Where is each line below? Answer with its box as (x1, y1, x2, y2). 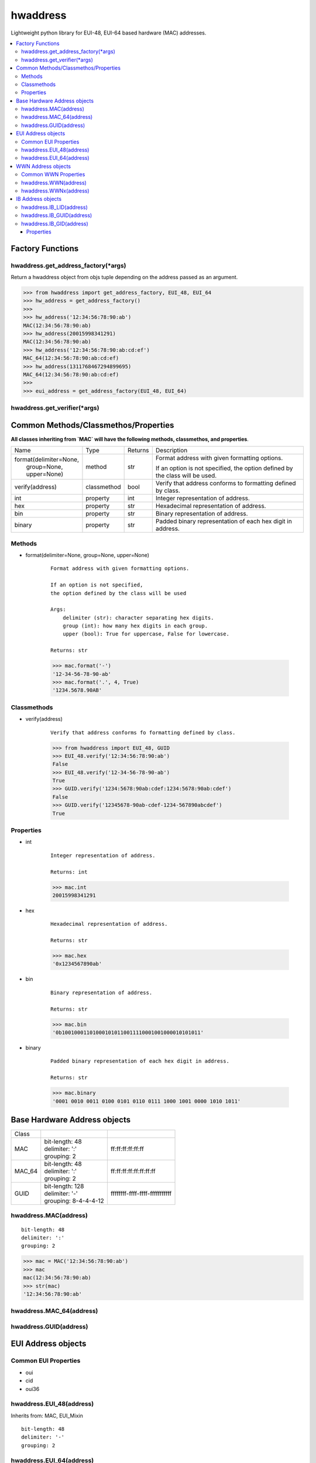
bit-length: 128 (44, 1182, 84, 1190)
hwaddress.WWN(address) (21, 179, 87, 186)
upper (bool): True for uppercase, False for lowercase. (62, 631, 229, 637)
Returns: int (50, 868, 88, 875)
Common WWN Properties (21, 171, 85, 178)
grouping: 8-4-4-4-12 (44, 1197, 105, 1205)
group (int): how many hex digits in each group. (62, 623, 208, 629)
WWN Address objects (16, 163, 71, 170)
